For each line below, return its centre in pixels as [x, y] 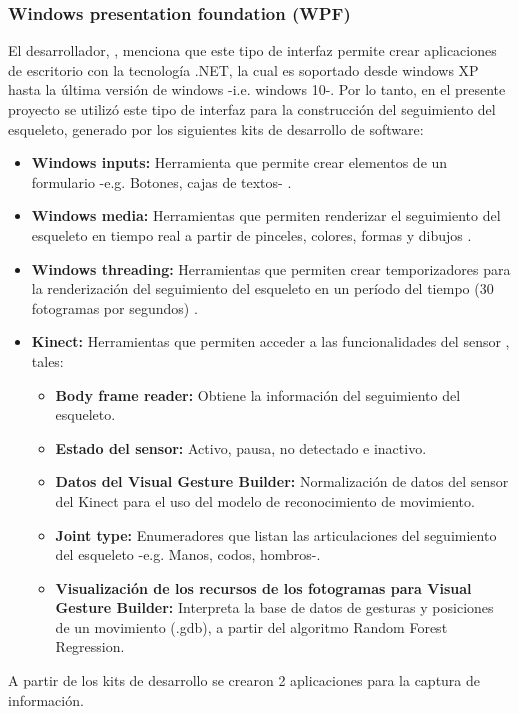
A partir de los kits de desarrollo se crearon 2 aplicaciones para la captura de [244, 680]
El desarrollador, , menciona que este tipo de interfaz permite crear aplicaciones [252, 50]
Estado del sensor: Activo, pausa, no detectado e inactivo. [241, 447]
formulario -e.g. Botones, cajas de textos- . [161, 181]
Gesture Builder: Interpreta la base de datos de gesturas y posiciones [274, 607]
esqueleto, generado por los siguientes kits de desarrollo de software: [216, 128]
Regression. [90, 646]
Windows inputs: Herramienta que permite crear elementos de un [239, 162]
